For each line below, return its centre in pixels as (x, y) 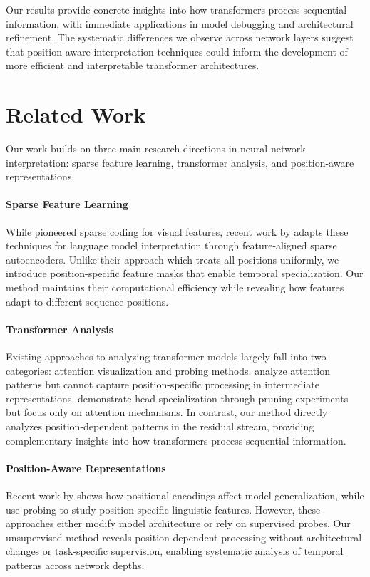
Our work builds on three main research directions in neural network (156, 149)
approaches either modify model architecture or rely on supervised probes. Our (178, 523)
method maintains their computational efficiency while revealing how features (175, 287)
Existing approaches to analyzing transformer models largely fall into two (166, 357)
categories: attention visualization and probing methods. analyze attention (168, 370)
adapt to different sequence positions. (87, 301)
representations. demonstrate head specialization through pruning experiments (177, 398)
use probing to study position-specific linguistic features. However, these (163, 509)
